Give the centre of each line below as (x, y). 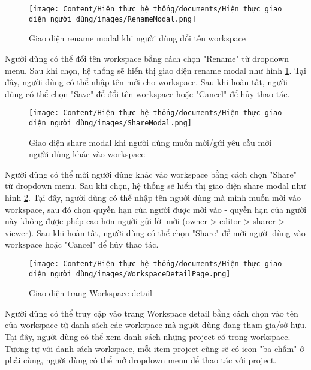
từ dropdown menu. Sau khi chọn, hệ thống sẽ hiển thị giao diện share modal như (155, 186)
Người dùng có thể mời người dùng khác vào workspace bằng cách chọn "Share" (151, 174)
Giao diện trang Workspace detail (90, 293)
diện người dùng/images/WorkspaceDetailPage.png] (130, 274)
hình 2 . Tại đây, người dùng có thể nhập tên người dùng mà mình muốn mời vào (153, 197)
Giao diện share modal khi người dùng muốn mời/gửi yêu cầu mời (150, 142)
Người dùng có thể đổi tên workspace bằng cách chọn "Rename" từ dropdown (147, 58)
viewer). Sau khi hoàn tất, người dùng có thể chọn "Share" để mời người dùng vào (155, 232)
